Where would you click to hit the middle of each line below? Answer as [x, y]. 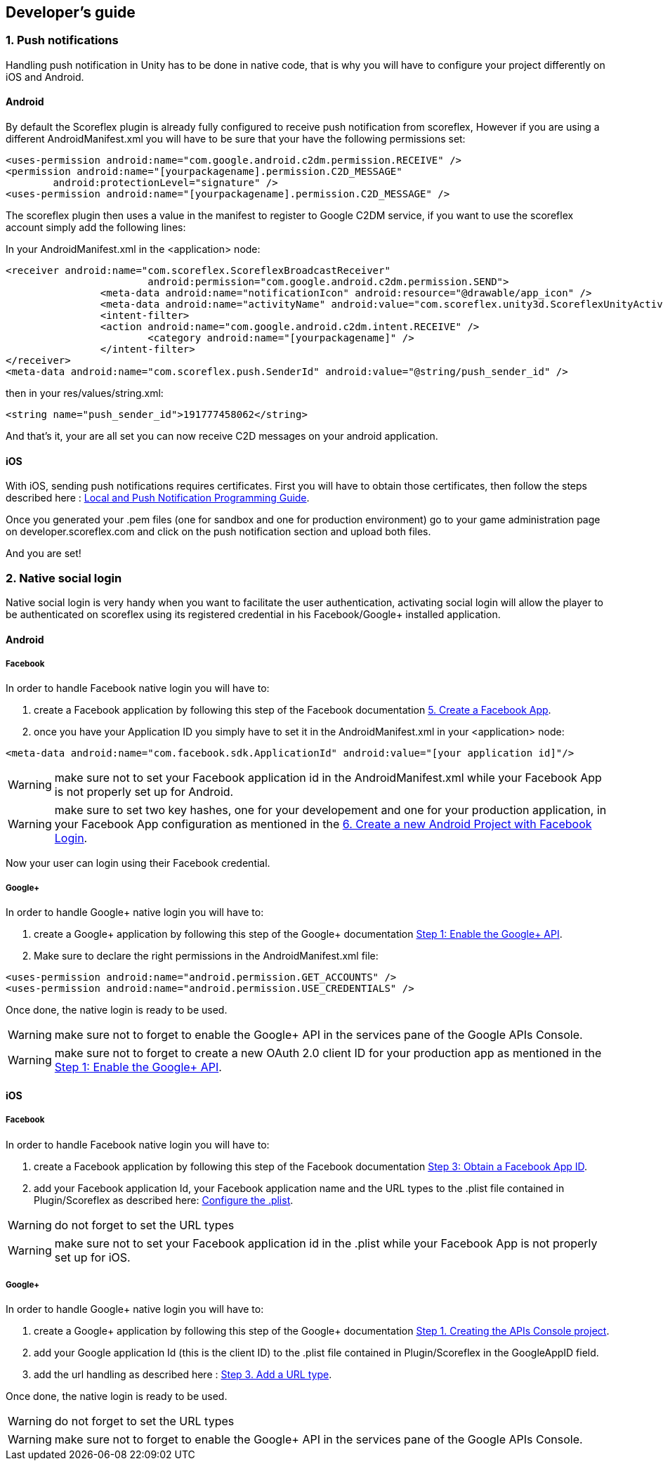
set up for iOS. [92, 1257]
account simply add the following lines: [96, 228]
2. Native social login [64, 578]
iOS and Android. [45, 77]
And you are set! [44, 554]
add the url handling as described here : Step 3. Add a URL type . [183, 1375]
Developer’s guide [71, 12]
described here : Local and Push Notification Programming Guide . [158, 498]
